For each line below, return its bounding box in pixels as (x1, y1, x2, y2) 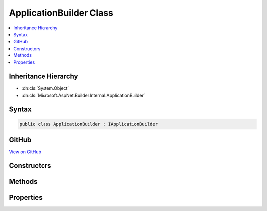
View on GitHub (9, 149, 42, 155)
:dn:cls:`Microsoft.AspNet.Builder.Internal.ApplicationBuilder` (21, 92, 145, 98)
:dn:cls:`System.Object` (21, 85, 69, 91)
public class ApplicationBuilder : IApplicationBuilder (19, 121, 158, 127)
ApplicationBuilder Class (9, 7, 114, 18)
